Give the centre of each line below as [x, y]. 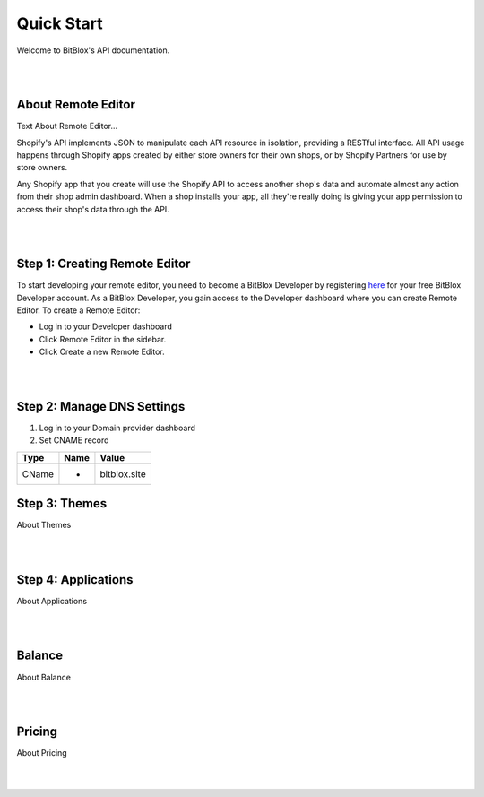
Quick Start [60, 23]
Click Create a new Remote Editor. [102, 352]
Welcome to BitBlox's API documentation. [93, 50]
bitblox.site [123, 473]
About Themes [44, 525]
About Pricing [42, 753]
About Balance [44, 677]
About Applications [52, 601]
